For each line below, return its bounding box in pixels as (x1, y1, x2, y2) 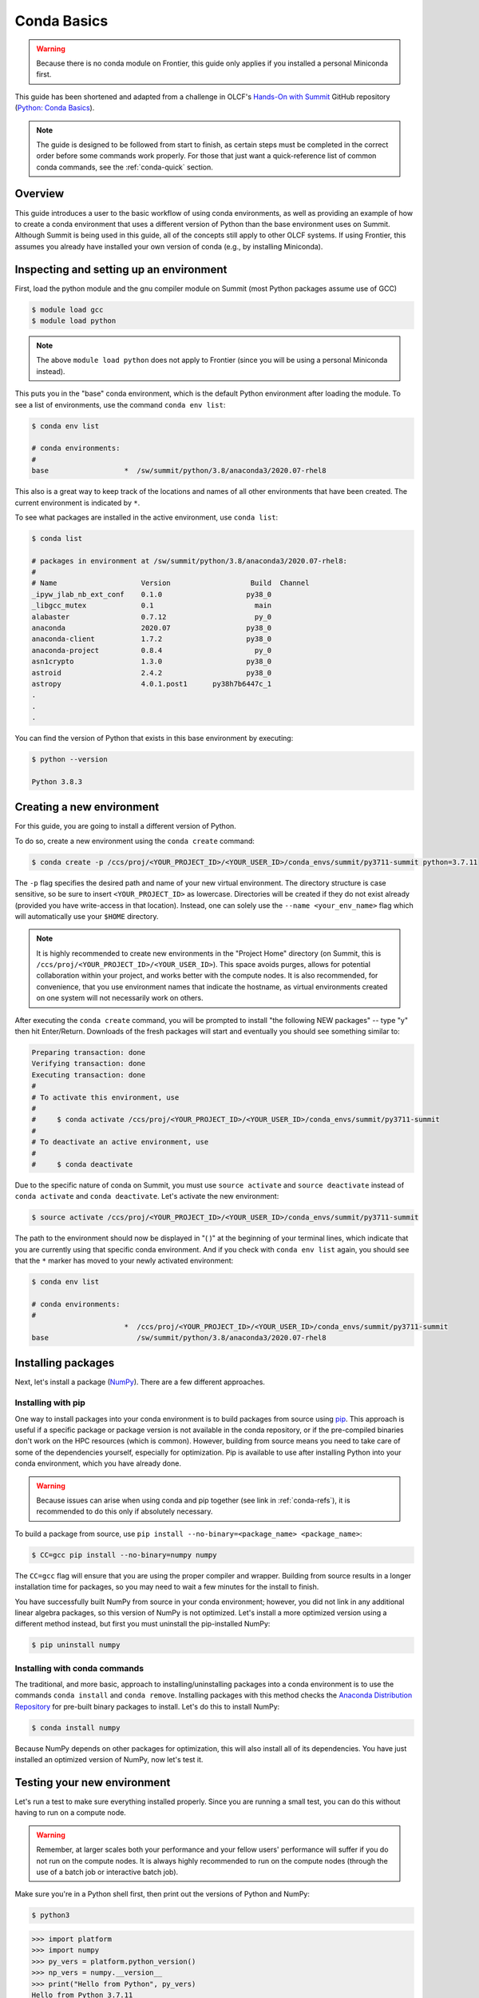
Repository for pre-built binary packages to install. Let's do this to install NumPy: (14, 1701, 280, 1711)
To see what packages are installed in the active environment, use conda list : (14, 512, 279, 522)
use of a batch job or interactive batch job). (36, 1867, 179, 1877)
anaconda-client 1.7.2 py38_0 (31, 635, 272, 643)
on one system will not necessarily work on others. (36, 993, 204, 1003)
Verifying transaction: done (31, 1059, 146, 1069)
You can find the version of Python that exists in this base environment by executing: (14, 734, 294, 743)
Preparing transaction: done (31, 1048, 146, 1057)
